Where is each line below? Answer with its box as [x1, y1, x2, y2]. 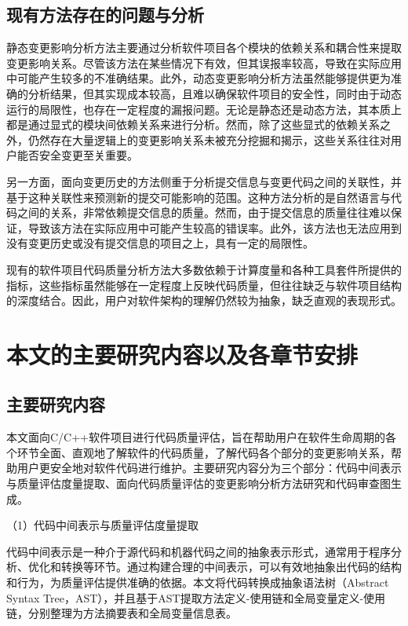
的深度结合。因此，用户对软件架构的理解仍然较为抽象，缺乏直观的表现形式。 [6, 292, 402, 309]
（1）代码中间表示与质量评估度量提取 [6, 517, 199, 533]
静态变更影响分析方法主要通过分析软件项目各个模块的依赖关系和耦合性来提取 [6, 39, 402, 56]
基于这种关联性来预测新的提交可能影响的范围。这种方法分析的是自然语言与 [6, 189, 391, 205]
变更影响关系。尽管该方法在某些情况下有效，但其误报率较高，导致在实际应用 [6, 54, 402, 71]
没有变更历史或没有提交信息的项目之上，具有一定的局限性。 [6, 235, 314, 251]
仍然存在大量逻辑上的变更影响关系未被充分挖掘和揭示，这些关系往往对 [27, 131, 391, 148]
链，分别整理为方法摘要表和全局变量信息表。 [6, 605, 237, 621]
